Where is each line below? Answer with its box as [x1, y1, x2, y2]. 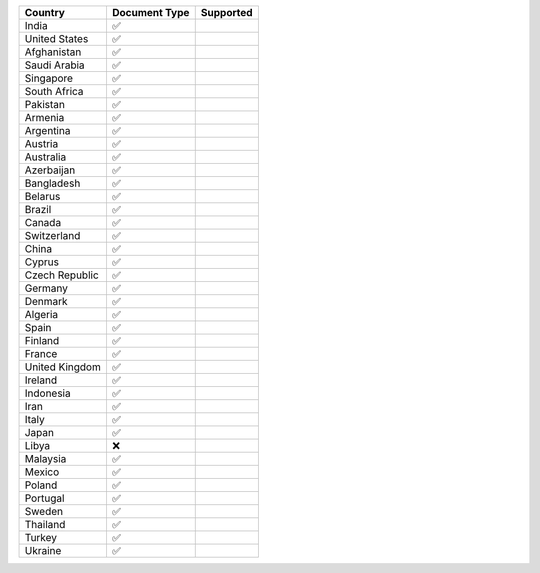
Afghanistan [24, 45, 82, 59]
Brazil [24, 203, 52, 216]
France [24, 347, 58, 360]
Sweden [24, 505, 64, 518]
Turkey [24, 531, 58, 544]
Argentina [24, 124, 71, 137]
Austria [24, 137, 59, 150]
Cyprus [24, 255, 60, 269]
